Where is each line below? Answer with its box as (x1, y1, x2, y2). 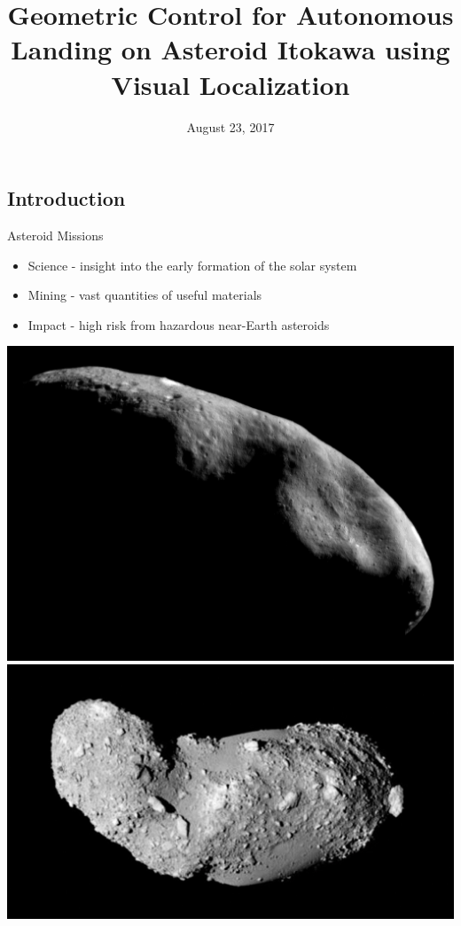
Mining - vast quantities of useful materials (27, 286, 262, 304)
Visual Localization (111, 66, 350, 102)
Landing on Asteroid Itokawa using (11, 31, 450, 67)
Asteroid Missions (7, 225, 104, 244)
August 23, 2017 (186, 117, 275, 136)
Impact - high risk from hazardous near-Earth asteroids (27, 315, 330, 334)
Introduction (7, 184, 126, 212)
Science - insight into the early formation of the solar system (27, 255, 357, 274)
